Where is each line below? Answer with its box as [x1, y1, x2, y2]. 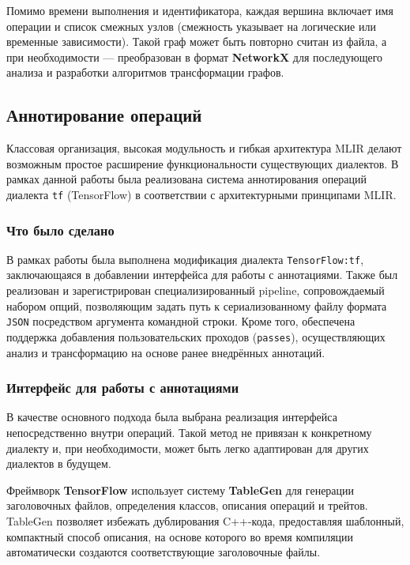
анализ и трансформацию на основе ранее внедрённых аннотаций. [6, 344, 325, 360]
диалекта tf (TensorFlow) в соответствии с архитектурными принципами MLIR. [6, 186, 397, 202]
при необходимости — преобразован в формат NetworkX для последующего [6, 48, 383, 65]
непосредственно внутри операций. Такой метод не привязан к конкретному [6, 424, 372, 440]
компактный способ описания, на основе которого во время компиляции [6, 528, 354, 544]
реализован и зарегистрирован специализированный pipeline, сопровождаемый [6, 282, 385, 299]
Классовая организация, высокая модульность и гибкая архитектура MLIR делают [6, 140, 402, 156]
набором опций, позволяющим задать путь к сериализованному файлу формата [6, 297, 387, 314]
